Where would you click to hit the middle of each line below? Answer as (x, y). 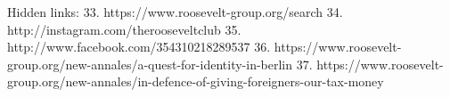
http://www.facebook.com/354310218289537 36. (139, 47)
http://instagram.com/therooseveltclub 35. (124, 29)
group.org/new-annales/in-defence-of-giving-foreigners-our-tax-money (196, 81)
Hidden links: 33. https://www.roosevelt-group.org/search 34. (175, 12)
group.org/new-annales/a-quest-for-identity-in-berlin (150, 64)
